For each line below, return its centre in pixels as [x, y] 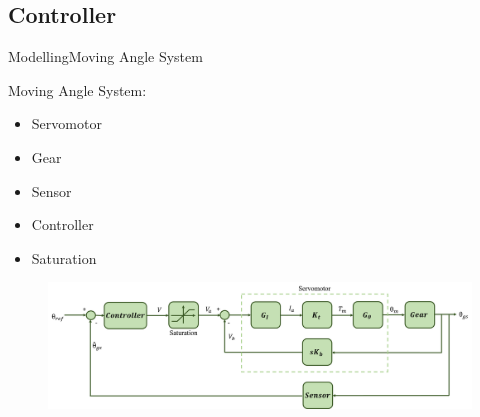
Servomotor [66, 123]
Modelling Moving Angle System [105, 56]
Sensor [51, 190]
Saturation [64, 257]
